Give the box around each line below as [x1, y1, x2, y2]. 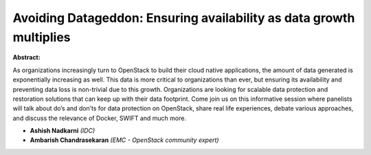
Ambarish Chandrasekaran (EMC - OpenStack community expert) [30, 136, 219, 144]
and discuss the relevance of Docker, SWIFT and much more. [12, 114, 187, 122]
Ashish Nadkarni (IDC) [30, 127, 95, 135]
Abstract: [12, 53, 41, 62]
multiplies [12, 29, 71, 45]
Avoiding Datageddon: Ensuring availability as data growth [12, 10, 355, 25]
